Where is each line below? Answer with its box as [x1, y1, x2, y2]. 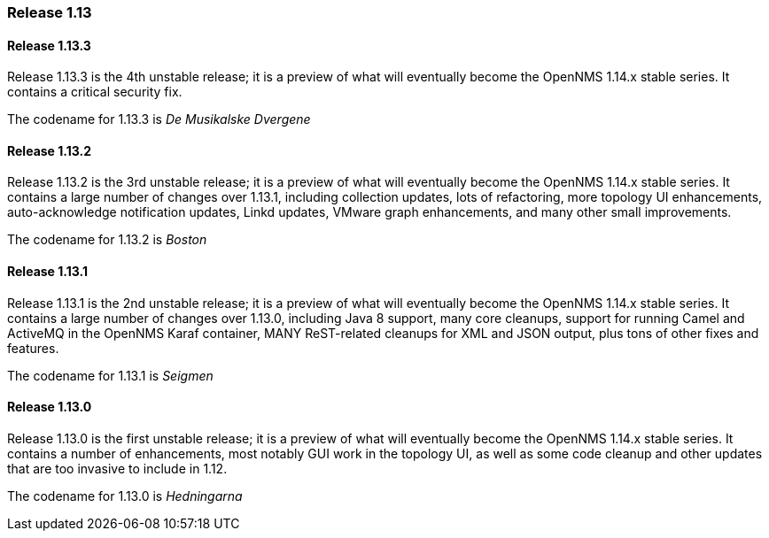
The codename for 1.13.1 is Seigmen [7, 367, 214, 383]
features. [7, 340, 59, 356]
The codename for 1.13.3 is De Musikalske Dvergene [7, 111, 311, 127]
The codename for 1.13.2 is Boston [7, 232, 207, 248]
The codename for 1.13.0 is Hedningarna [7, 488, 243, 503]
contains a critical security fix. [7, 84, 183, 100]
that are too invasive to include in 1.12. [7, 460, 228, 476]
